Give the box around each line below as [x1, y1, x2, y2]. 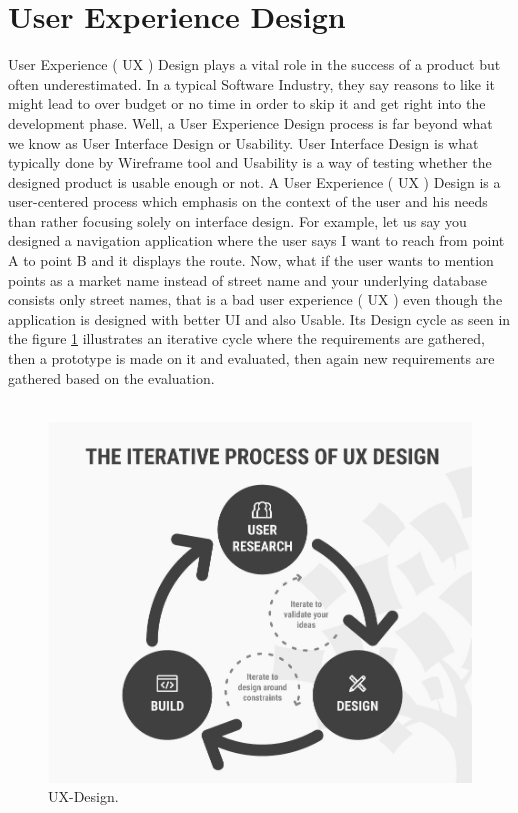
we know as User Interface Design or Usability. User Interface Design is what [8, 132, 479, 153]
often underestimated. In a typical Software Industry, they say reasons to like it [8, 73, 496, 94]
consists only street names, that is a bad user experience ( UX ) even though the [8, 289, 503, 310]
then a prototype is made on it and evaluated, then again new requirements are [8, 348, 495, 369]
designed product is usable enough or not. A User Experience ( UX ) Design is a [8, 171, 501, 192]
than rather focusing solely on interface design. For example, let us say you [8, 210, 467, 231]
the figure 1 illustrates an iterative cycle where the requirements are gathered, [8, 328, 485, 349]
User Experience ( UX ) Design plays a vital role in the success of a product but [8, 54, 501, 75]
